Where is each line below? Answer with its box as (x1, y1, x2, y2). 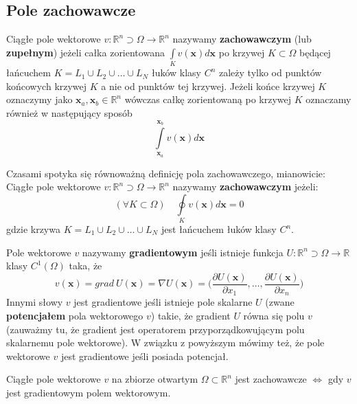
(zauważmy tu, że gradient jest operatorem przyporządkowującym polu (6, 322, 305, 336)
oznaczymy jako (6, 92, 73, 106)
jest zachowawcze (235, 372, 307, 386)
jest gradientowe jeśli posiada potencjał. (60, 348, 229, 363)
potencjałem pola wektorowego (6, 308, 143, 322)
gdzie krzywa (6, 222, 60, 236)
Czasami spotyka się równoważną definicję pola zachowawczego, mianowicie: (6, 166, 325, 180)
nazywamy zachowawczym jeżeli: (172, 179, 319, 194)
